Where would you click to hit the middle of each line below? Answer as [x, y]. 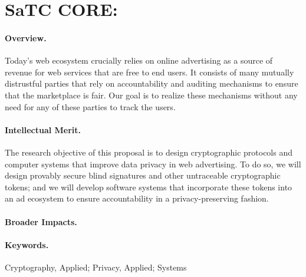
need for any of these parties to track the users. [90, 106]
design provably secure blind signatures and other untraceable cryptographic [143, 175]
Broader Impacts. [41, 221]
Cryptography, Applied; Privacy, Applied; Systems [96, 267]
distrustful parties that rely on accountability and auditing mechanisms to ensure [152, 83]
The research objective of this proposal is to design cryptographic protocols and [149, 152]
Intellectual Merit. [43, 129]
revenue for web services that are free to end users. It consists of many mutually [149, 72]
